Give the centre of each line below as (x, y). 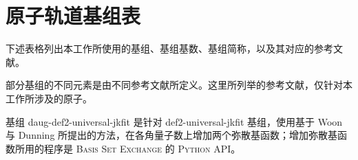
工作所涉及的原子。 (49, 98)
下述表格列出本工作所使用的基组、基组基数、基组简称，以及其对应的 (160, 48)
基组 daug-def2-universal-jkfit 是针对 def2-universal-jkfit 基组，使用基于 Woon (174, 121)
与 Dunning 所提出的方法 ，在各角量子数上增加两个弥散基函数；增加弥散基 (172, 135)
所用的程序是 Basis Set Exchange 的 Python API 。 (128, 148)
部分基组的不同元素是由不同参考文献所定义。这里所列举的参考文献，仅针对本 (179, 85)
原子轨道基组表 (73, 15)
